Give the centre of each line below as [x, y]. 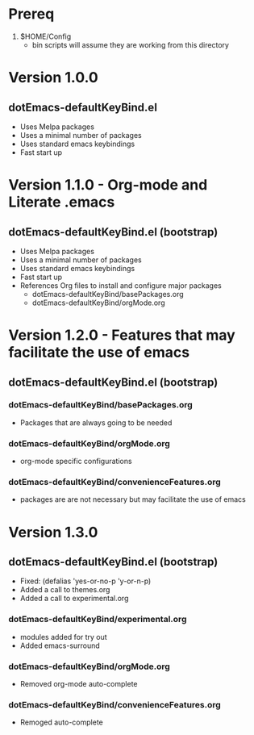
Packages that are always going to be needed [96, 422]
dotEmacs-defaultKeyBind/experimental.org [98, 620]
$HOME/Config [46, 36]
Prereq [31, 14]
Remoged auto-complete [61, 722]
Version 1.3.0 [53, 532]
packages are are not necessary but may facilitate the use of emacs [133, 499]
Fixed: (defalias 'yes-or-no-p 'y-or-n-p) [85, 581]
